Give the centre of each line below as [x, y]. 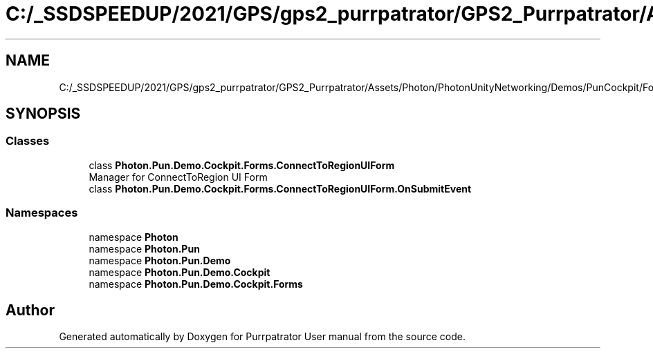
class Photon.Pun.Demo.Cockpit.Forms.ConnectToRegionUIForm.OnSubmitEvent [280, 188]
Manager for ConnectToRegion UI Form [178, 177]
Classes [28, 141]
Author [30, 310]
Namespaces [42, 213]
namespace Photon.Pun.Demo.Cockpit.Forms [196, 284]
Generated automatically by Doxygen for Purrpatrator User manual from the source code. [262, 337]
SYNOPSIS [43, 114]
